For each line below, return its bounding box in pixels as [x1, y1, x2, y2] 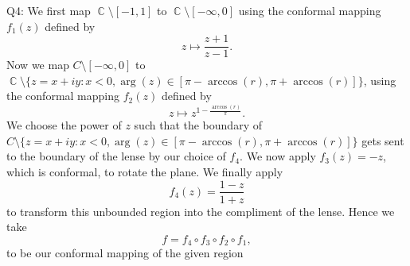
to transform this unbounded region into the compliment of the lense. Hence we [6, 202, 395, 219]
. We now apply [240, 148, 316, 164]
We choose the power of [6, 117, 122, 133]
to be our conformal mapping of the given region [6, 245, 244, 261]
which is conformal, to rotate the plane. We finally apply [6, 163, 283, 179]
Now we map [6, 56, 69, 73]
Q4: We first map [6, 2, 91, 18]
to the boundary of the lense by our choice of [6, 148, 226, 164]
